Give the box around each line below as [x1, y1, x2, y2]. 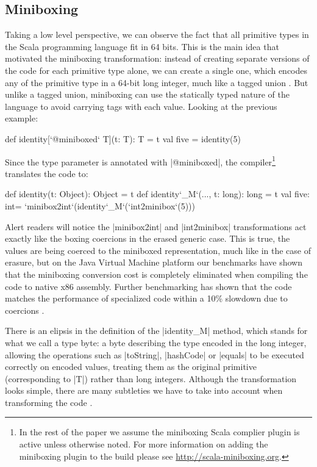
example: [5, 112, 38, 125]
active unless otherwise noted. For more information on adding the [19, 438, 268, 451]
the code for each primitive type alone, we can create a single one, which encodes [5, 63, 308, 76]
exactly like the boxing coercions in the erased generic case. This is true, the [5, 232, 290, 245]
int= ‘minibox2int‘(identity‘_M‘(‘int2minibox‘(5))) [5, 199, 195, 212]
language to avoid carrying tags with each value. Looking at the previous [5, 100, 277, 112]
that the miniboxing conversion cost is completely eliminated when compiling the [5, 267, 308, 280]
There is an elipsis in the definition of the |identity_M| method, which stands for [5, 324, 308, 337]
